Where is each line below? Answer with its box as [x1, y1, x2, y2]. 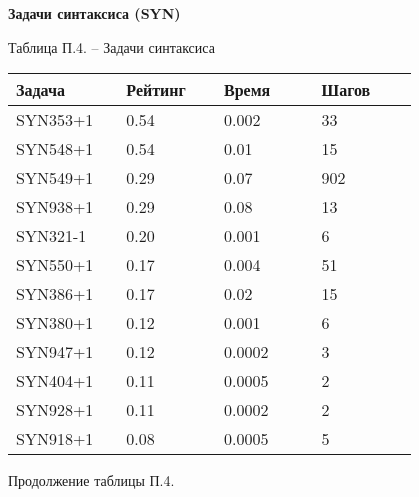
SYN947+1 [16, 340, 94, 364]
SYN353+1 [16, 108, 94, 132]
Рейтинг [126, 78, 186, 102]
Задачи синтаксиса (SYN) [8, 3, 181, 23]
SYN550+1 [16, 253, 94, 277]
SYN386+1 [16, 282, 94, 306]
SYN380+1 [16, 311, 94, 335]
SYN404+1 [16, 369, 94, 393]
